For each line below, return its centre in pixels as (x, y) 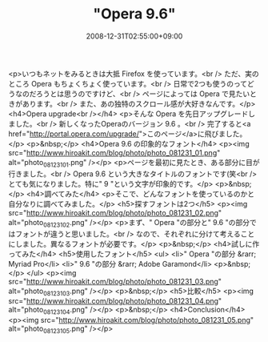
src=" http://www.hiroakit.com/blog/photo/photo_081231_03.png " (115, 281)
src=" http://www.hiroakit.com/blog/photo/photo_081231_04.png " (115, 301)
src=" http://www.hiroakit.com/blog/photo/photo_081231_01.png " (114, 152)
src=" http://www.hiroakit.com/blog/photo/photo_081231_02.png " (115, 212)
